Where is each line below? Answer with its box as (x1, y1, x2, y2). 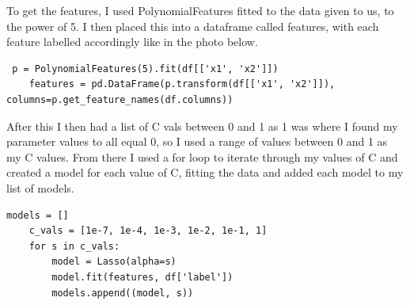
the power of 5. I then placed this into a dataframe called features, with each (6, 17, 379, 34)
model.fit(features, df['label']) (51, 271, 233, 283)
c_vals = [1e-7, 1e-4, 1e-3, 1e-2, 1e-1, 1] (28, 225, 268, 237)
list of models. (6, 179, 74, 196)
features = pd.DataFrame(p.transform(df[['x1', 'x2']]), (28, 78, 336, 90)
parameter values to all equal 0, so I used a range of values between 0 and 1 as (6, 133, 388, 150)
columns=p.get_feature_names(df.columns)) (6, 93, 233, 105)
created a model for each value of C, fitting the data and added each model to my (6, 164, 404, 181)
